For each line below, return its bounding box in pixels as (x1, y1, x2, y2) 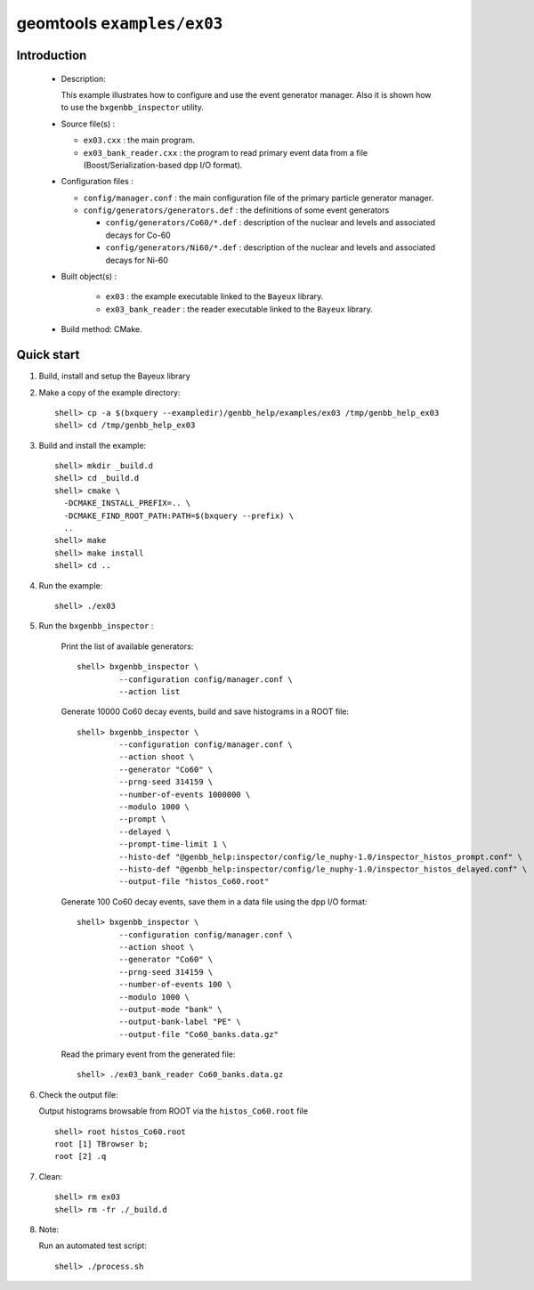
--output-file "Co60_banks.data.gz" (118, 1029, 279, 1039)
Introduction (16, 47, 87, 62)
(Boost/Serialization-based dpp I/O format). (83, 159, 243, 170)
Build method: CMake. (61, 324, 142, 335)
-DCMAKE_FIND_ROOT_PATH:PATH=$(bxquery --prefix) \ (63, 510, 294, 521)
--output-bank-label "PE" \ (118, 1017, 242, 1027)
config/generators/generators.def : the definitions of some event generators (83, 205, 390, 215)
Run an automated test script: (38, 1240, 147, 1251)
